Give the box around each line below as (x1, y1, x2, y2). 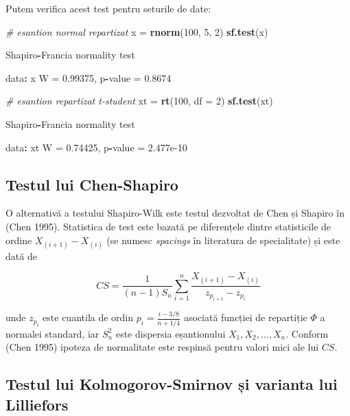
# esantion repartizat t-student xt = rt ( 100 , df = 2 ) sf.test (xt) (5, 94, 273, 108)
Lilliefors (5, 393, 69, 415)
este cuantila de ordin (43, 310, 134, 325)
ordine (5, 232, 32, 247)
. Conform (285, 326, 329, 340)
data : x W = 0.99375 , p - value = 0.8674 (5, 70, 172, 85)
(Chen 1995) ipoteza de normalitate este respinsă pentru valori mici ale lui (5, 340, 319, 354)
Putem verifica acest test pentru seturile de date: (5, 1, 211, 15)
